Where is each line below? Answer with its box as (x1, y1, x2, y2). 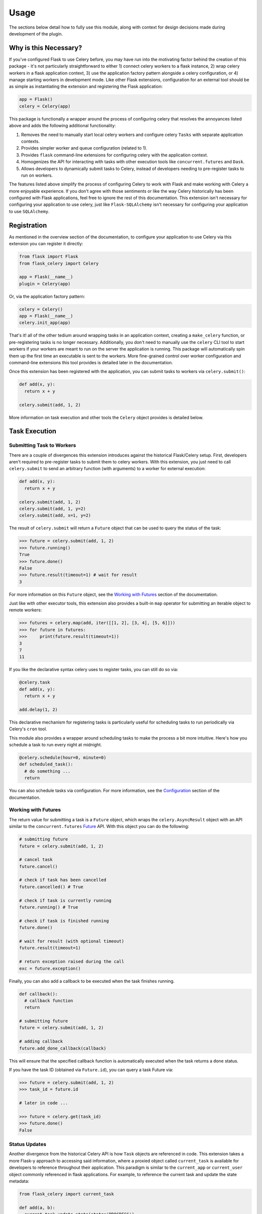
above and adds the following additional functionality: (9, 123, 116, 129)
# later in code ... (19, 1100, 68, 1106)
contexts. (21, 138, 40, 144)
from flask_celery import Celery (19, 260, 99, 266)
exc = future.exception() (19, 965, 81, 971)
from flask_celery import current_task (19, 1191, 114, 1197)
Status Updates (9, 1141, 47, 1148)
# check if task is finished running (19, 918, 109, 924)
